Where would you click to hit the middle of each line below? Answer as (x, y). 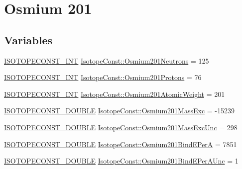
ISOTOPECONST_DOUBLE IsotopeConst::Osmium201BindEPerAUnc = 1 (121, 161)
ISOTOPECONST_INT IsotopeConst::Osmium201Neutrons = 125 (107, 60)
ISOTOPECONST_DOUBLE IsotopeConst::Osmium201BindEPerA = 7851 (121, 144)
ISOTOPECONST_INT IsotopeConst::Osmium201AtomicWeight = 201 (115, 94)
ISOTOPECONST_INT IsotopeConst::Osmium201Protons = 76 (103, 77)
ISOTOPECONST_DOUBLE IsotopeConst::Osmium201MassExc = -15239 (120, 111)
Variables (28, 40)
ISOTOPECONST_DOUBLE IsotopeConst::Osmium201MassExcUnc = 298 (121, 127)
